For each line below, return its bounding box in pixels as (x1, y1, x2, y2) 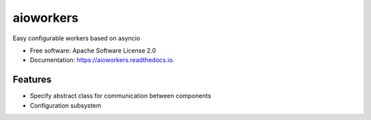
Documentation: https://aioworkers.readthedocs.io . (30, 56, 175, 64)
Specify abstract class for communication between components (30, 92, 212, 100)
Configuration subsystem (30, 101, 102, 109)
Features (12, 74, 52, 85)
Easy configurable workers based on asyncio (12, 34, 141, 42)
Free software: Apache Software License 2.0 (30, 46, 157, 55)
